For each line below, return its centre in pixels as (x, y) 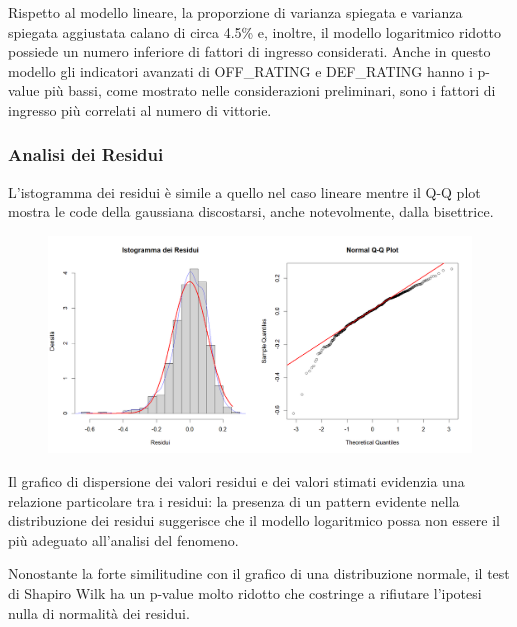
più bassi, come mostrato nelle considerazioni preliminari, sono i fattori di (270, 90)
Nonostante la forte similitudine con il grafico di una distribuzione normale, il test (259, 573)
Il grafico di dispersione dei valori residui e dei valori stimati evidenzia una (236, 480)
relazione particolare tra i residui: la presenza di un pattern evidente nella (234, 500)
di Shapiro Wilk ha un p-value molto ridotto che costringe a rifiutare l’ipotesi (245, 592)
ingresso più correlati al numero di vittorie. (140, 109)
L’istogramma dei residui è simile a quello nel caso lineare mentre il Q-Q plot (244, 191)
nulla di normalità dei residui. (99, 612)
